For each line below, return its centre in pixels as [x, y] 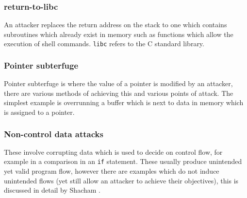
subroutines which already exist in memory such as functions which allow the [119, 34]
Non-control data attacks [54, 134]
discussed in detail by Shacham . [52, 190]
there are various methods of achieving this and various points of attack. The [119, 93]
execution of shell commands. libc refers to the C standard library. [104, 44]
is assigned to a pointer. [39, 112]
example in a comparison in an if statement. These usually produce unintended [123, 161]
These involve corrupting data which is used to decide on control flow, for [113, 152]
